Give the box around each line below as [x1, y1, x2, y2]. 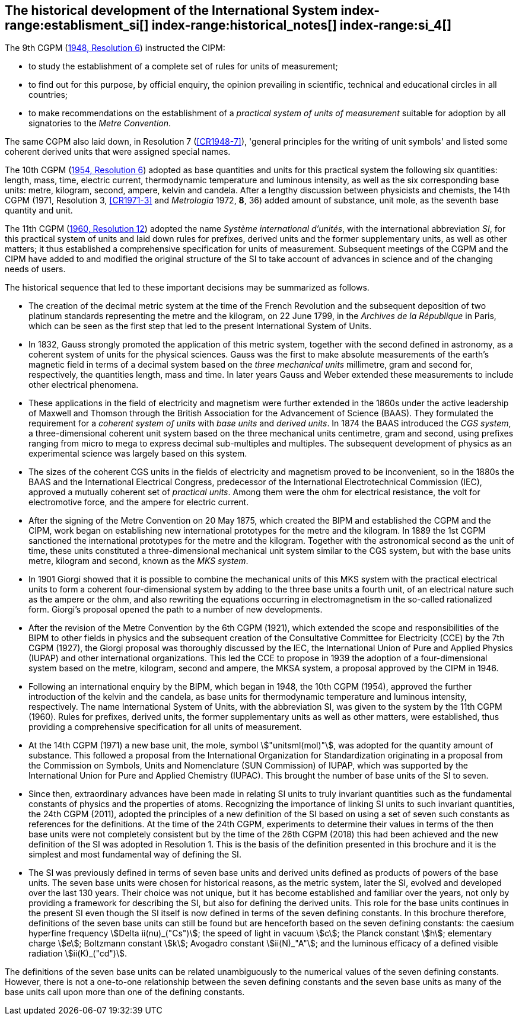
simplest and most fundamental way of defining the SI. [28, 849, 241, 860]
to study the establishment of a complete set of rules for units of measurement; [28, 61, 338, 72]
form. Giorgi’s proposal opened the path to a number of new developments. [28, 604, 323, 615]
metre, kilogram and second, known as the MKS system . [28, 556, 249, 566]
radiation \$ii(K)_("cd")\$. [28, 948, 128, 959]
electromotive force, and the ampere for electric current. [28, 497, 249, 508]
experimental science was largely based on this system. [28, 448, 247, 459]
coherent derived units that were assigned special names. [5, 146, 231, 157]
